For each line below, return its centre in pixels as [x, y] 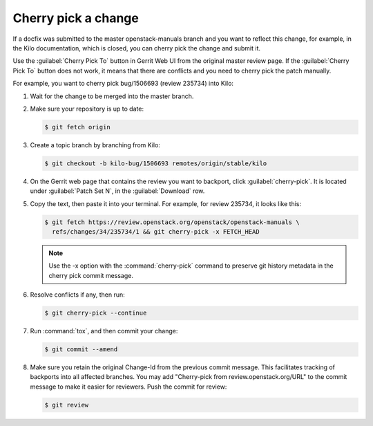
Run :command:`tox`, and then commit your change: [104, 331]
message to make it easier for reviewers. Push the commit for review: [128, 387]
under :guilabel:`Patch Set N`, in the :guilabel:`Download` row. [117, 191]
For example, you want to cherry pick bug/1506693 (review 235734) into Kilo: [123, 84]
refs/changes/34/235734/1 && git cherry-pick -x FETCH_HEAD [156, 231]
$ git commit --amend [81, 350]
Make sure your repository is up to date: [87, 109]
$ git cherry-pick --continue [96, 313]
